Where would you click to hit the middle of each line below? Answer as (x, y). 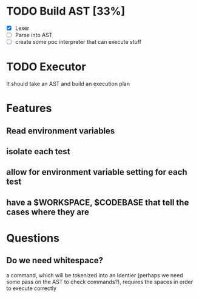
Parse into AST (34, 35)
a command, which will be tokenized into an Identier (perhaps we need (95, 275)
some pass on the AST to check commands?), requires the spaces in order (100, 282)
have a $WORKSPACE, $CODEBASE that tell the (98, 202)
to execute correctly (31, 288)
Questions (33, 238)
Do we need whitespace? (55, 261)
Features (29, 108)
